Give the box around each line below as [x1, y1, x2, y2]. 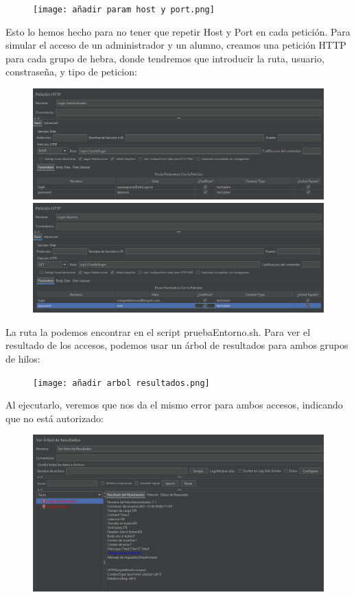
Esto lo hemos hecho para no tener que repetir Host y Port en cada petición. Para [5, 24, 351, 38]
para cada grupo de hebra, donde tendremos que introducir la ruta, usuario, [5, 51, 324, 65]
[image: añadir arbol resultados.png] [33, 378, 210, 388]
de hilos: [5, 351, 40, 365]
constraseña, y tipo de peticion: [5, 64, 137, 79]
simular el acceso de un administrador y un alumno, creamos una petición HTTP [5, 38, 346, 52]
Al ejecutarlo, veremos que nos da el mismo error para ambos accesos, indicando [5, 398, 343, 412]
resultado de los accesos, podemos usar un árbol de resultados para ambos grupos [5, 338, 348, 352]
